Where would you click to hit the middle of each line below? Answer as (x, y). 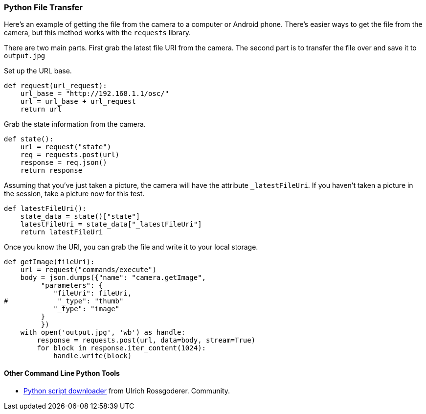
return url (41, 109)
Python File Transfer (43, 7)
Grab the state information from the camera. (75, 124)
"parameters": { (72, 286)
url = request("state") (66, 147)
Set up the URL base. (38, 71)
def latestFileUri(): (45, 209)
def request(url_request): (56, 86)
